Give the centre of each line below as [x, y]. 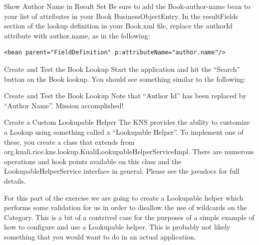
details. [15, 180]
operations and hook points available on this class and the [93, 161]
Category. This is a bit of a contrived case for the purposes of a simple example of [129, 217]
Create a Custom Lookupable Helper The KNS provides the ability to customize [127, 122]
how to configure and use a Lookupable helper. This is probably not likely [117, 227]
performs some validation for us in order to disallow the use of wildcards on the [126, 207]
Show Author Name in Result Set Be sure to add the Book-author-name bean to [127, 6]
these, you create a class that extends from [69, 141]
